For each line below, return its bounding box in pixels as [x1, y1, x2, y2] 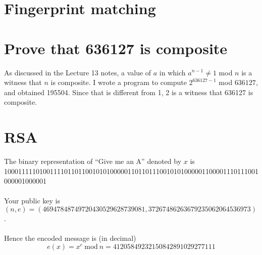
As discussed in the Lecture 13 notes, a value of [4, 67, 151, 77]
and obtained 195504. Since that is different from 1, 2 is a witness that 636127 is [4, 87, 253, 97]
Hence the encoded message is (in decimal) [4, 233, 136, 243]
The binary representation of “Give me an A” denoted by [4, 156, 182, 166]
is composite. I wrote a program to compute [50, 77, 187, 88]
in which [159, 67, 186, 77]
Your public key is [4, 195, 60, 206]
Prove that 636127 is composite [4, 37, 228, 58]
